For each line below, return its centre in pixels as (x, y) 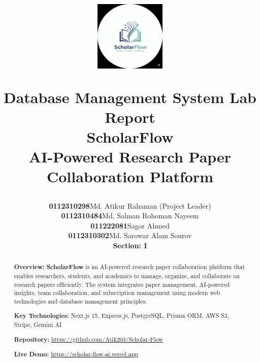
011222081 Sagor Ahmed (130, 225)
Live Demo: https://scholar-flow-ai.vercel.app (76, 354)
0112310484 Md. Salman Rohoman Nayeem (130, 216)
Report (130, 117)
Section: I (130, 245)
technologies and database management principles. (80, 301)
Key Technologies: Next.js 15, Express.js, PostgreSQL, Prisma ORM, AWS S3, (122, 316)
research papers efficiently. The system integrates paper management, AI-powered (122, 284)
